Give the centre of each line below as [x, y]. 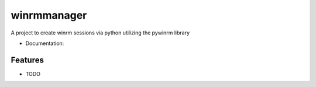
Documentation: [45, 43]
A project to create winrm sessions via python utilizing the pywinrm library [100, 33]
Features [27, 60]
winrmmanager [49, 15]
